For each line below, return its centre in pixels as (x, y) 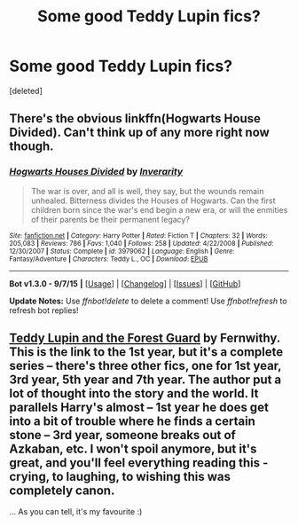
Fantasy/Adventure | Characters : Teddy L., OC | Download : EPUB (109, 259)
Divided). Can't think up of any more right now (140, 133)
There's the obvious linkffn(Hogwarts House (135, 118)
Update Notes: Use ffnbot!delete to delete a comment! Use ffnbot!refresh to (148, 301)
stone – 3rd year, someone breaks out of (123, 435)
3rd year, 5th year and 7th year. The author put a (145, 380)
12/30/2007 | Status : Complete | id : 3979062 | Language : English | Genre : (122, 251)
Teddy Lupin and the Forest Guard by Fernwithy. (145, 338)
